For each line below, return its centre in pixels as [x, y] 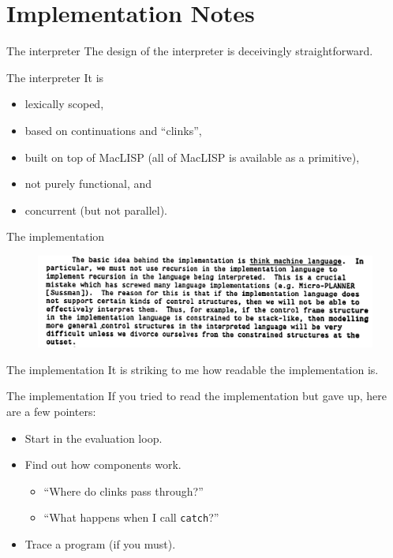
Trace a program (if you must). [100, 544]
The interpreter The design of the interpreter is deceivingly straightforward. [190, 51]
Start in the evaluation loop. [94, 438]
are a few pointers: [51, 411]
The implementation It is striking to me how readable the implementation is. [193, 369]
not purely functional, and [88, 184]
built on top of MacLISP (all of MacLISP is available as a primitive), [192, 157]
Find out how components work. [103, 464]
